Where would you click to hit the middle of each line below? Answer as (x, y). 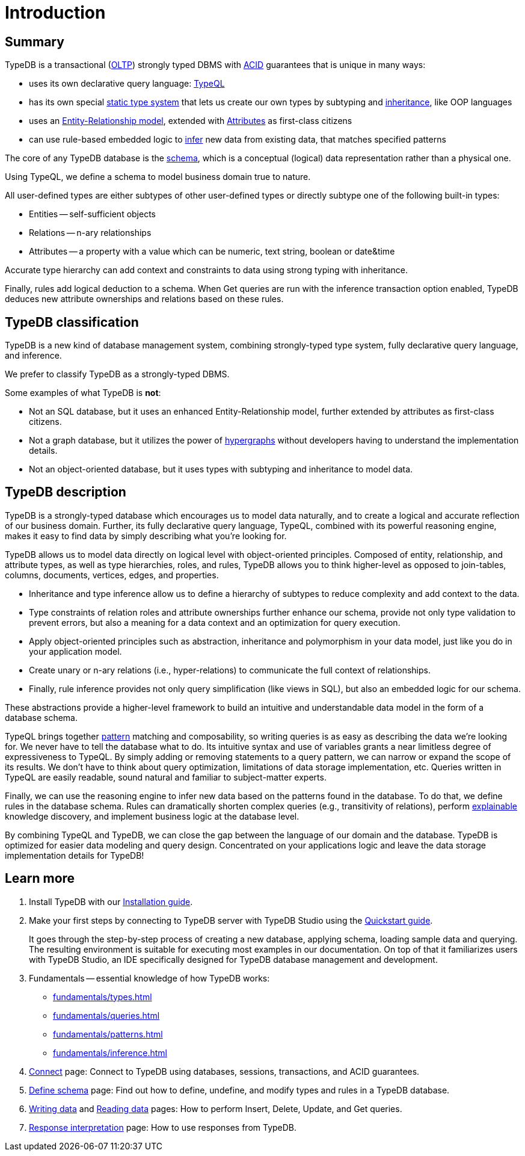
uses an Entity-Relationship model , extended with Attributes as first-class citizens (191, 121)
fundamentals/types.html (103, 997)
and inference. (33, 356)
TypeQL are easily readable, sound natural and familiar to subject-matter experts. (166, 777)
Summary (35, 42)
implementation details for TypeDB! (75, 855)
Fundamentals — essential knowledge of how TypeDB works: (149, 978)
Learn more (40, 879)
